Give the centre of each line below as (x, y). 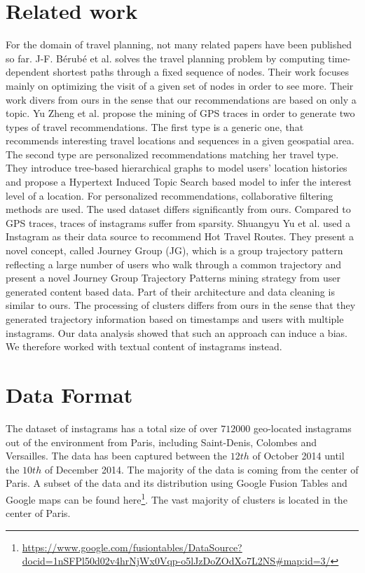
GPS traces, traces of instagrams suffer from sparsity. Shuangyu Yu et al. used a (178, 222)
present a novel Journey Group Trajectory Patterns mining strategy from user (173, 278)
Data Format (69, 394)
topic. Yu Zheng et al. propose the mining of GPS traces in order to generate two (180, 113)
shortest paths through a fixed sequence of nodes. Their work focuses (201, 72)
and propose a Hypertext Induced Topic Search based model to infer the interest (179, 182)
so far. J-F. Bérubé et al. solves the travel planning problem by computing (165, 58)
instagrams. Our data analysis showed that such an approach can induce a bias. (177, 332)
